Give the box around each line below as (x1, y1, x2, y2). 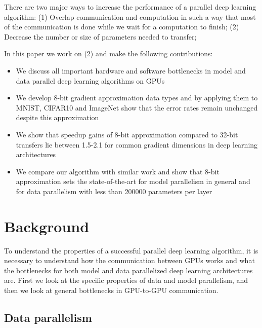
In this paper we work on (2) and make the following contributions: (4, 48, 213, 59)
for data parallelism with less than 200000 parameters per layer (16, 186, 212, 196)
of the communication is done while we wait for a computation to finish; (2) (4, 21, 239, 32)
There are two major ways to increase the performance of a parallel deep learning (4, 2, 256, 12)
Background (4, 215, 90, 236)
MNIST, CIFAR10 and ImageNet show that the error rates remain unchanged (16, 102, 258, 113)
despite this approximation (16, 112, 99, 123)
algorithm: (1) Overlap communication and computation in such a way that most (4, 11, 256, 22)
